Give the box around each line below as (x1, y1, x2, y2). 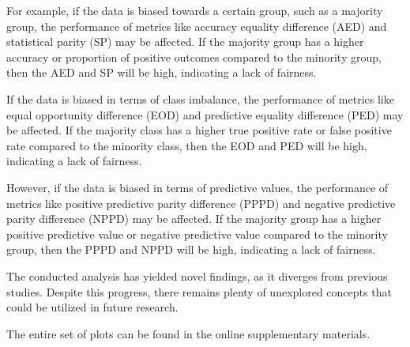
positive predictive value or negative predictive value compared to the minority (6, 225, 388, 242)
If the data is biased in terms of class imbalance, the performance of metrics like (6, 90, 394, 107)
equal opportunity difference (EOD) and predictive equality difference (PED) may (6, 106, 404, 123)
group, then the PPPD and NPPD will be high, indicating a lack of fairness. (6, 241, 376, 258)
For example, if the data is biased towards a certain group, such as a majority (6, 2, 383, 18)
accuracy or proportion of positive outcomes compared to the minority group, (6, 48, 382, 65)
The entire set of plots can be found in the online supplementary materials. (6, 325, 371, 341)
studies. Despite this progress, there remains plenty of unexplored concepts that (6, 283, 392, 300)
